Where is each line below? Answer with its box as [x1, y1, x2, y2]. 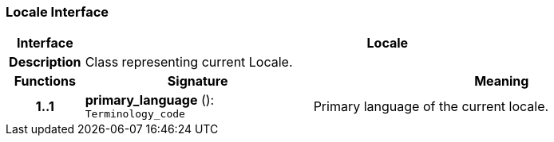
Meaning [474, 73, 529, 90]
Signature [167, 73, 228, 90]
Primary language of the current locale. [313, 98, 549, 114]
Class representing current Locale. [85, 54, 293, 71]
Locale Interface [6, 4, 109, 20]
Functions [14, 73, 76, 90]
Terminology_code [85, 108, 185, 121]
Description [9, 54, 81, 71]
